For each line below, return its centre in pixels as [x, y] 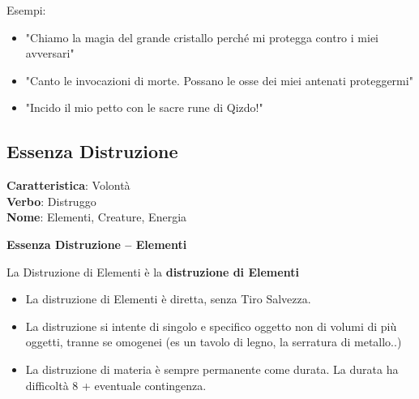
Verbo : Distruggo [51, 201]
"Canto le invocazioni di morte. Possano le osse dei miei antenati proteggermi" [219, 80]
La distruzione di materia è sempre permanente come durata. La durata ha [212, 369]
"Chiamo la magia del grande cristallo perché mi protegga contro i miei [202, 37]
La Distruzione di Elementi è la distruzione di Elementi [153, 271]
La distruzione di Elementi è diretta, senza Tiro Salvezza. [168, 299]
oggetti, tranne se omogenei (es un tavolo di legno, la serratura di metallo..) [214, 342]
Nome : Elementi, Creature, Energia [97, 217]
